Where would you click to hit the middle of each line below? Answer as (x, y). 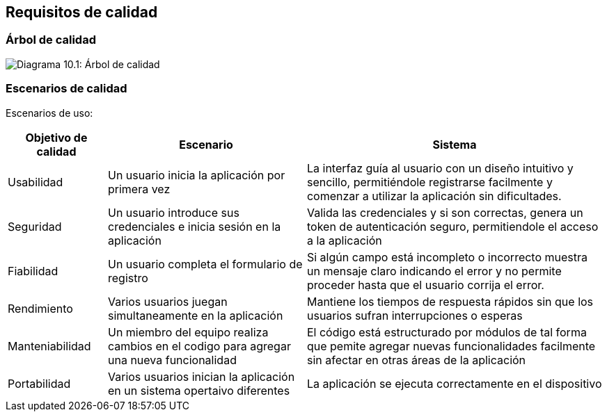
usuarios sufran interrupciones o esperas (415, 315)
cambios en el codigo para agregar (199, 346)
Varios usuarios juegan (167, 301)
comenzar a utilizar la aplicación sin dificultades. (434, 196)
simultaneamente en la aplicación (195, 315)
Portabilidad (39, 383)
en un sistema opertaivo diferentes (199, 390)
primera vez (139, 189)
